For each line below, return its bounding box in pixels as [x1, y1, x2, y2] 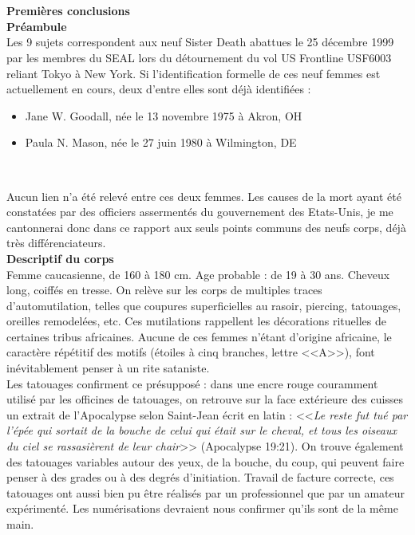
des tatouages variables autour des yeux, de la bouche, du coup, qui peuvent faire [6, 453, 405, 470]
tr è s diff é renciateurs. [6, 234, 106, 251]
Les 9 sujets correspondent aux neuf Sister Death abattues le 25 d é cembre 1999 [6, 33, 394, 50]
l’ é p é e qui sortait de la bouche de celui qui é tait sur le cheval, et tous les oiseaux [6, 422, 397, 439]
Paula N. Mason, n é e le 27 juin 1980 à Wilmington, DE [25, 134, 297, 151]
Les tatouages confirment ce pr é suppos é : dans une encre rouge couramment [6, 375, 378, 391]
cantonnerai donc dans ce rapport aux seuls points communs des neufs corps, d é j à [6, 218, 406, 235]
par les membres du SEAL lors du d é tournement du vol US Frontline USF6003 [6, 49, 392, 65]
